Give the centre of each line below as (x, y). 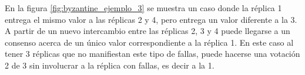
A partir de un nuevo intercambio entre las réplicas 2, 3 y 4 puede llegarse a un (148, 31)
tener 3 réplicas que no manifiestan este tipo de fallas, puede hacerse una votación (152, 54)
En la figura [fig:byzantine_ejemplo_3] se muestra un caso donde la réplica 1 (143, 8)
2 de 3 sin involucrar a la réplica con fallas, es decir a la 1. (110, 65)
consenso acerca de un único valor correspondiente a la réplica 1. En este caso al (149, 42)
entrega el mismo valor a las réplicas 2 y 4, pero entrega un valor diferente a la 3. (151, 19)
